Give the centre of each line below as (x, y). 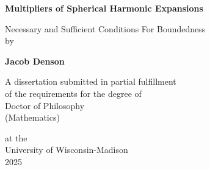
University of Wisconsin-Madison (67, 150)
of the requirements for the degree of (73, 93)
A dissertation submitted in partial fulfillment (91, 81)
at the (16, 137)
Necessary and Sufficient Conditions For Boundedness (105, 28)
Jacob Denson (35, 61)
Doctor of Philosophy (45, 105)
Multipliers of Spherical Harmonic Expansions (104, 8)
